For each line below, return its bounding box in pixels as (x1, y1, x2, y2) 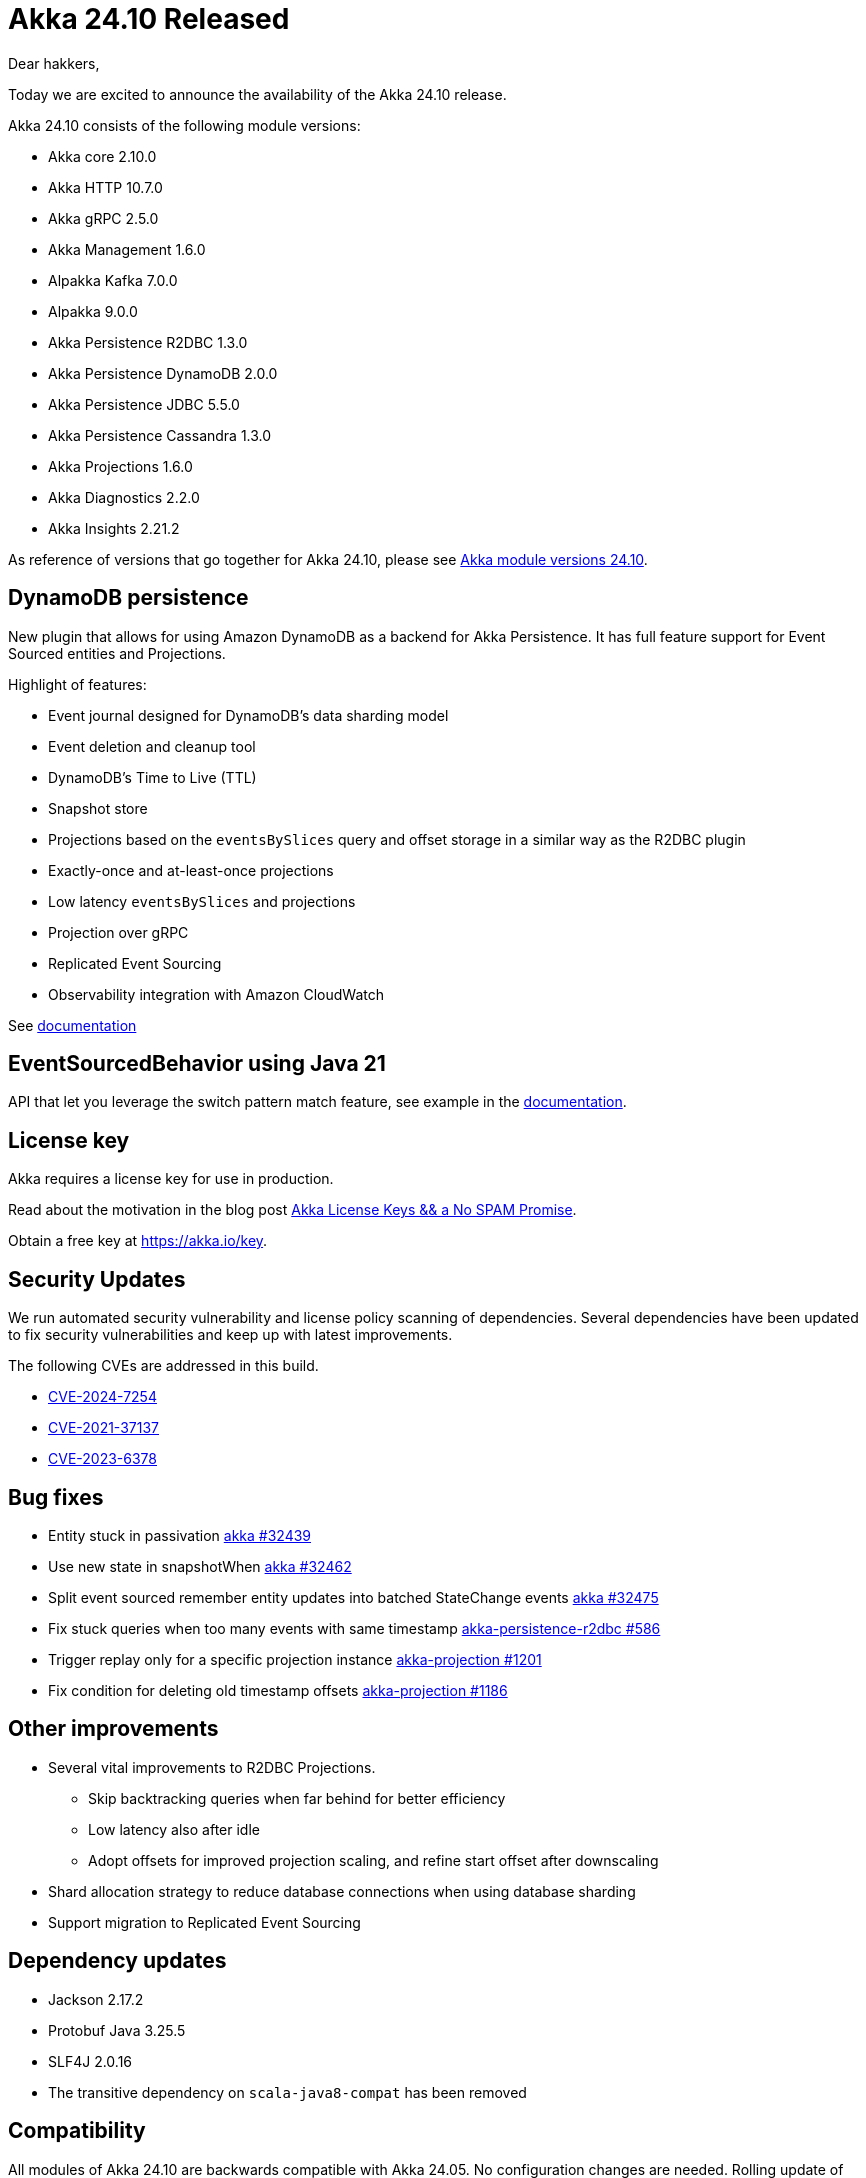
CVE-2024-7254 (48, 1388, 157, 1406)
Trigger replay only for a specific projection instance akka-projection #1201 (48, 1650, 542, 1668)
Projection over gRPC (48, 923, 189, 941)
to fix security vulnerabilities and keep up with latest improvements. (8, 1326, 453, 1344)
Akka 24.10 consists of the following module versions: (8, 116, 361, 134)
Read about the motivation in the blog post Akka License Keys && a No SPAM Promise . (8, 1201, 577, 1219)
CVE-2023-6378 (48, 1450, 157, 1468)
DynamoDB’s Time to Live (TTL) (48, 768, 257, 786)
